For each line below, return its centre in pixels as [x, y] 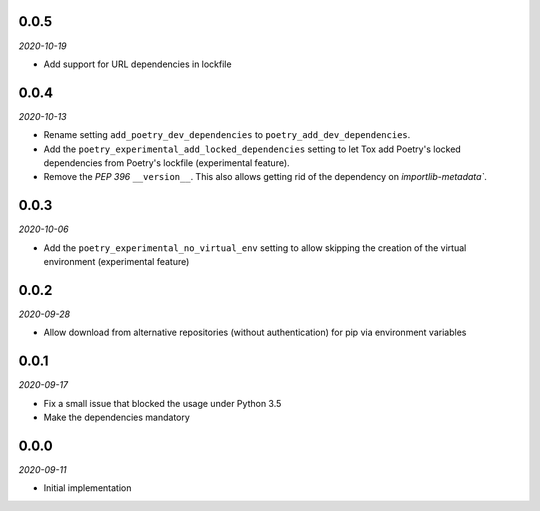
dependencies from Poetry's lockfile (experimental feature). [166, 162]
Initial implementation [87, 488]
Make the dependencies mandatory [116, 417]
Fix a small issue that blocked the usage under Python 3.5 [162, 403]
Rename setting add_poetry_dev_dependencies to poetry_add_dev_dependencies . [227, 135]
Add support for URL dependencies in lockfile [137, 64]
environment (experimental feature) [116, 262]
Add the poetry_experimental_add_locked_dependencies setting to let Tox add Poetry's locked [252, 149]
